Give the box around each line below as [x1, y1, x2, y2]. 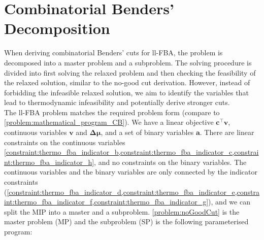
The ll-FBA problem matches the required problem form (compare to [4, 107, 220, 117]
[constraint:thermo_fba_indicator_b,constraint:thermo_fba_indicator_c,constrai [4, 147, 259, 157]
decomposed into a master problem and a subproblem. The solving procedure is [4, 57, 252, 67]
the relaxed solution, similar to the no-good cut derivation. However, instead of [4, 77, 250, 88]
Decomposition [4, 18, 110, 39]
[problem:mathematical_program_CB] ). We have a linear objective [4, 117, 214, 127]
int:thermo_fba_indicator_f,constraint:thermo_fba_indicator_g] [4, 196, 209, 207]
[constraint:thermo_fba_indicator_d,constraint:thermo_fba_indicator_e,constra [7, 186, 260, 197]
